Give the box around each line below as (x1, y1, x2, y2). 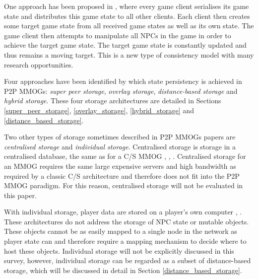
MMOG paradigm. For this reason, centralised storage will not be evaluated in (4, 180, 243, 191)
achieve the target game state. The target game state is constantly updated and (4, 40, 247, 50)
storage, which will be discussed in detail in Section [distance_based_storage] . (4, 265, 242, 275)
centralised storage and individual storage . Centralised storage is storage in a (4, 141, 236, 151)
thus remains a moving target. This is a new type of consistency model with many (4, 49, 254, 60)
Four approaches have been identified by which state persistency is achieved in (4, 76, 242, 86)
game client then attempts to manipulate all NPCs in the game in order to (4, 30, 231, 40)
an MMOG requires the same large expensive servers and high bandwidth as (4, 160, 236, 171)
